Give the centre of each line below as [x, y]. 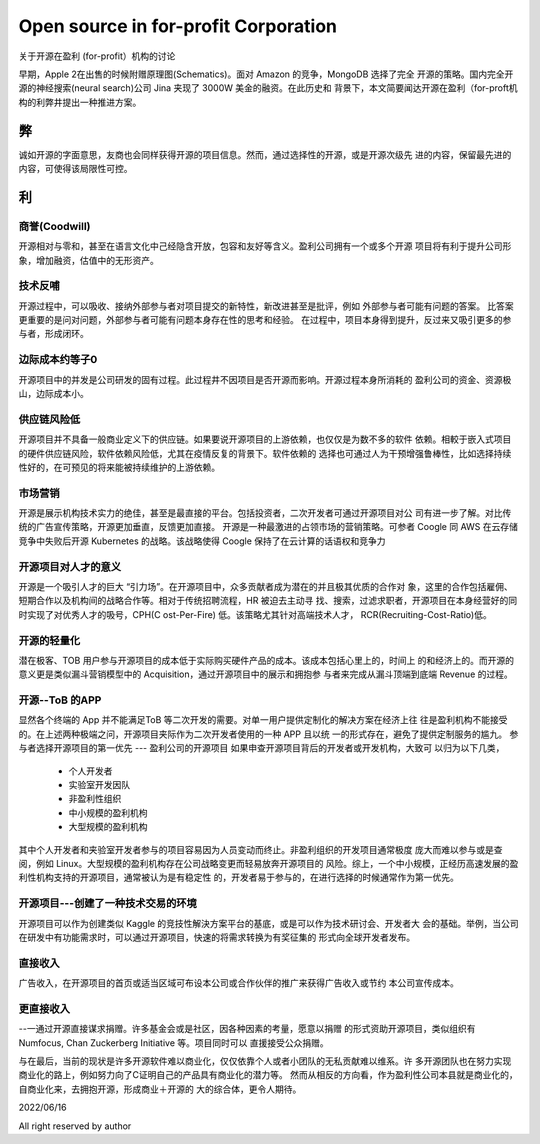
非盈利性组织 [95, 799]
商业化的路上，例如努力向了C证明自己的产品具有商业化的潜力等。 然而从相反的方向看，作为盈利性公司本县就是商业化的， [268, 1075]
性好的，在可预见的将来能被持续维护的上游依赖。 [119, 467]
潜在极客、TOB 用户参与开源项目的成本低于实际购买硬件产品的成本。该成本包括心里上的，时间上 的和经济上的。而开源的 [266, 660]
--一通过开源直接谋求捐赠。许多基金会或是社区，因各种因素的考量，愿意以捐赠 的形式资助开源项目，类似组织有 [247, 1029]
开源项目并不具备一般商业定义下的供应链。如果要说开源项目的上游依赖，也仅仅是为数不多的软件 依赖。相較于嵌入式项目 [265, 439]
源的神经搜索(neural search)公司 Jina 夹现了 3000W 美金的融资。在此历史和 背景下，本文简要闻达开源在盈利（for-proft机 [268, 88]
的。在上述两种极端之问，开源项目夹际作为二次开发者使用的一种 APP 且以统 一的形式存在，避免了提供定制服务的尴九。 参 [268, 734]
